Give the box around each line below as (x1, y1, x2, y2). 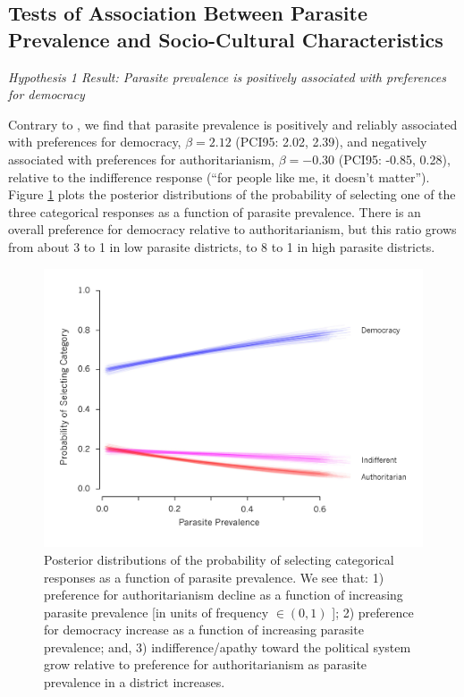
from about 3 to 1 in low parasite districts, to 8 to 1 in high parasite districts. (8, 237, 435, 256)
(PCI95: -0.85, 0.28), (338, 149, 451, 168)
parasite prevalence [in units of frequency (44, 602, 269, 621)
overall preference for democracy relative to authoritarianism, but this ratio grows (8, 220, 457, 239)
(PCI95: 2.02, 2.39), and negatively (235, 132, 427, 151)
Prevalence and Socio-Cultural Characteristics (8, 25, 443, 53)
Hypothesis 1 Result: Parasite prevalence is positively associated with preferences (8, 67, 446, 86)
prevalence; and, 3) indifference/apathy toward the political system (44, 637, 411, 656)
